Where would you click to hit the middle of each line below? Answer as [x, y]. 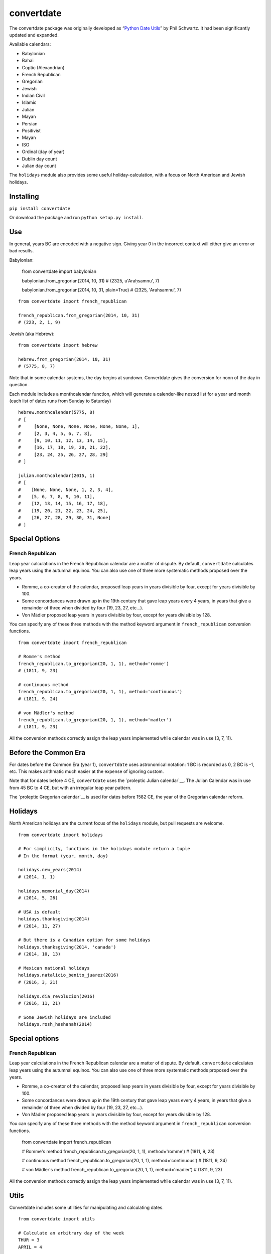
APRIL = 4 [30, 1247]
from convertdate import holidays [60, 835]
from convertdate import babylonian [59, 271]
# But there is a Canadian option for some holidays [84, 940]
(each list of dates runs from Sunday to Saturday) [60, 401]
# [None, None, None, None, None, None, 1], [79, 427]
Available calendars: [30, 44]
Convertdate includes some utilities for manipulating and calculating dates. [87, 1207]
